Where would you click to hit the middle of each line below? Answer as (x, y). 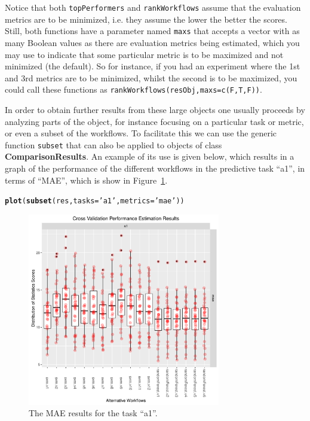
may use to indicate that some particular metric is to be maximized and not (144, 54)
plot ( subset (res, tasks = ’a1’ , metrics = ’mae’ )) (95, 201)
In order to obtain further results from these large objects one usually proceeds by (155, 109)
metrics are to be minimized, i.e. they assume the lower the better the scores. (146, 19)
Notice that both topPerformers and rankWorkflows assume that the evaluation (153, 7)
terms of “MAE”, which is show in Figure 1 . (86, 180)
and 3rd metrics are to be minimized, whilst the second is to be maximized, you (151, 77)
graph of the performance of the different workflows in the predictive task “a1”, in (155, 168)
